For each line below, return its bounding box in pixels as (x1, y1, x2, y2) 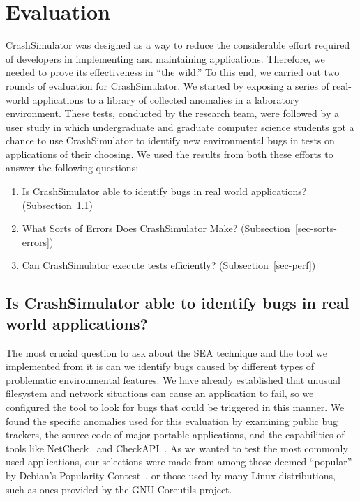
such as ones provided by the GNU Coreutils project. (6, 481, 232, 496)
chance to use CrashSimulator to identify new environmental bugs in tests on (6, 133, 335, 148)
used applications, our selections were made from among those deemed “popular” (6, 454, 352, 469)
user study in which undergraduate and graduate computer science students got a (6, 119, 354, 134)
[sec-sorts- (294, 221, 338, 236)
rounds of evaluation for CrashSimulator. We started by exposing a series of (6, 78, 329, 93)
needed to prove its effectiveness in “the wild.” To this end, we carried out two (6, 65, 340, 79)
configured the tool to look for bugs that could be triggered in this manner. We (6, 400, 345, 414)
